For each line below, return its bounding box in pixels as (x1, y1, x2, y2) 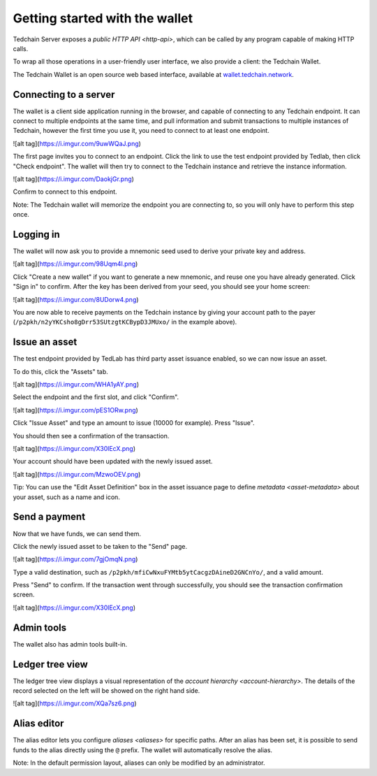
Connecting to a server (13, 88, 115, 101)
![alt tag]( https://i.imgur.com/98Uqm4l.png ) (13, 259, 138, 268)
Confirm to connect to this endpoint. (13, 187, 118, 196)
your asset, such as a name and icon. (13, 493, 120, 501)
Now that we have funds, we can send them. (13, 529, 142, 538)
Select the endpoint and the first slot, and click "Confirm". (13, 393, 179, 401)
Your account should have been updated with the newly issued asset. (13, 457, 213, 466)
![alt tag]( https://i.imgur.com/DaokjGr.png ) (13, 175, 134, 183)
